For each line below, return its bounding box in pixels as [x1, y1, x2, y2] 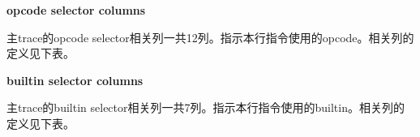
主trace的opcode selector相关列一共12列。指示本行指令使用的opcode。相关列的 [6, 28, 414, 45]
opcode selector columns [6, 2, 146, 18]
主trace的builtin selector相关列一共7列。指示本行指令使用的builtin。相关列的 [6, 99, 405, 116]
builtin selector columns [6, 71, 144, 88]
